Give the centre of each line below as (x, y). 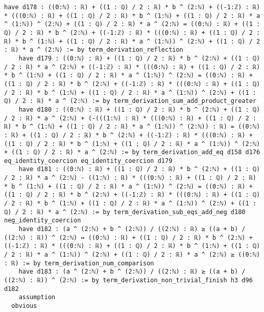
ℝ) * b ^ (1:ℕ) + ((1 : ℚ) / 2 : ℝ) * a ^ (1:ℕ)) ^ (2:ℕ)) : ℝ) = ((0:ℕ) (132, 127)
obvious (24, 306)
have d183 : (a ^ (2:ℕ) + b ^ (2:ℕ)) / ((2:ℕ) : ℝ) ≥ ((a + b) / (132, 272)
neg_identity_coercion (43, 221)
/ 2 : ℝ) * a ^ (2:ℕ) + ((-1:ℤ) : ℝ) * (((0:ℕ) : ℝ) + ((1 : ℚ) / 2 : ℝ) (132, 67)
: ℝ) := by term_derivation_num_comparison (79, 263)
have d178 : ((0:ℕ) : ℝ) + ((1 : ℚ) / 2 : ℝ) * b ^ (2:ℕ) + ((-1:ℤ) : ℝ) (132, 7)
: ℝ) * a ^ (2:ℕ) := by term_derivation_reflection (94, 50)
